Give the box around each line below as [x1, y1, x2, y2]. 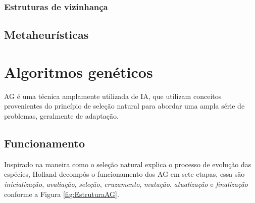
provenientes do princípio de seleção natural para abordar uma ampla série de [4, 100, 245, 111]
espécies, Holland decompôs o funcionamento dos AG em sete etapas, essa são [4, 169, 245, 179]
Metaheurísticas [4, 27, 89, 42]
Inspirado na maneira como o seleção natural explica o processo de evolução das [4, 159, 251, 169]
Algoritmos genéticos [4, 61, 153, 82]
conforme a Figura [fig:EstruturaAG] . [4, 188, 119, 199]
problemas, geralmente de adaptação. [4, 110, 119, 121]
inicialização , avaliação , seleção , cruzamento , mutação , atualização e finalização [4, 178, 248, 189]
